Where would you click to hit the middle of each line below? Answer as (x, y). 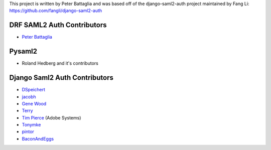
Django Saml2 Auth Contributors (61, 78)
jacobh (29, 97)
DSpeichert (33, 90)
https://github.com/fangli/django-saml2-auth (56, 11)
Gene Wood (34, 103)
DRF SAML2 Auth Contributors (58, 25)
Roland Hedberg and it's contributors (60, 63)
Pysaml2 (23, 51)
